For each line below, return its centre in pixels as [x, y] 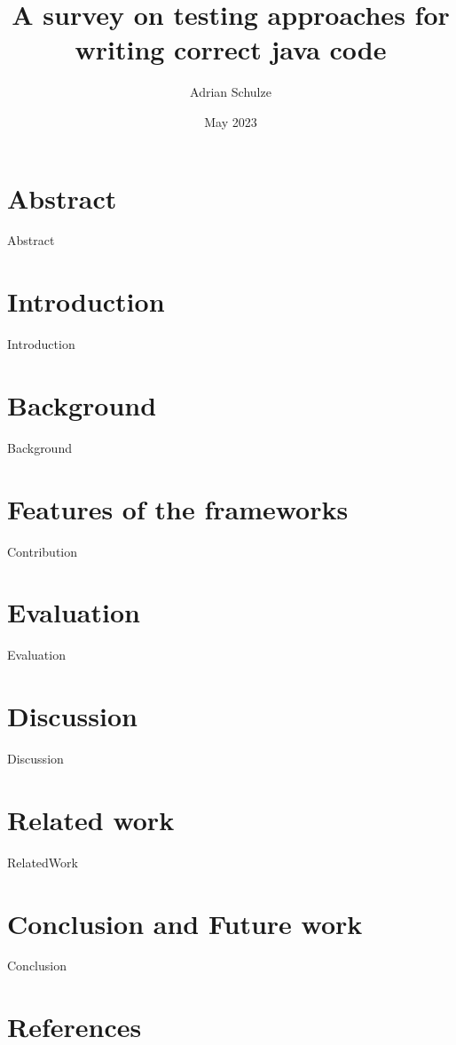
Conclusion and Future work [185, 923]
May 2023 [231, 121]
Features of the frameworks [178, 508]
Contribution [43, 551]
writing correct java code [231, 49]
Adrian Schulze [231, 92]
